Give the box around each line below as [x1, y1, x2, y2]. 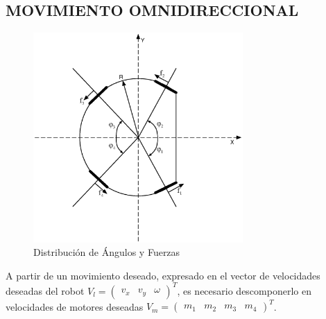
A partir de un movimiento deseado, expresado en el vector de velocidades [6, 268, 320, 282]
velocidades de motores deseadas [6, 299, 144, 313]
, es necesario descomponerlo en [177, 283, 311, 298]
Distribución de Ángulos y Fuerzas [33, 245, 180, 259]
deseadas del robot [6, 283, 85, 298]
